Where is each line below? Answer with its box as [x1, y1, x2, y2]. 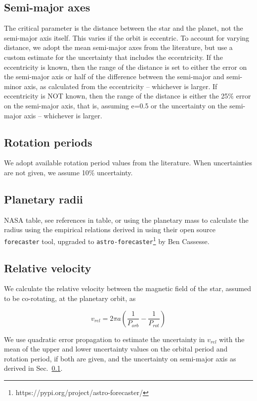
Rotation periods [4, 134, 92, 150]
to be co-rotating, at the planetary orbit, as [4, 293, 136, 303]
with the [219, 334, 245, 344]
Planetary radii [4, 191, 83, 206]
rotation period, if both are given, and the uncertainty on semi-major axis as [4, 353, 236, 363]
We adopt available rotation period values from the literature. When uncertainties [4, 157, 253, 168]
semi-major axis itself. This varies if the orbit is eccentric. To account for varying [4, 32, 250, 43]
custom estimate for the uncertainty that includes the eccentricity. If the [4, 51, 223, 62]
